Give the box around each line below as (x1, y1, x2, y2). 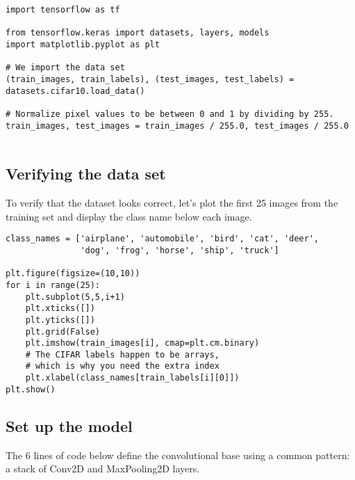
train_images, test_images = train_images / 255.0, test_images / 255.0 (6, 120, 349, 131)
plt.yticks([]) (25, 314, 95, 325)
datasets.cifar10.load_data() (6, 86, 145, 96)
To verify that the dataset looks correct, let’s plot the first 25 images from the (6, 195, 338, 210)
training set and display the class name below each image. (6, 209, 252, 223)
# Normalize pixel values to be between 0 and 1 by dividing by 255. (6, 109, 334, 119)
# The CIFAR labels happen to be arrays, (25, 349, 220, 360)
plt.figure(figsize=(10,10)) (6, 269, 140, 279)
